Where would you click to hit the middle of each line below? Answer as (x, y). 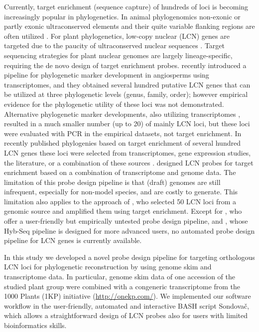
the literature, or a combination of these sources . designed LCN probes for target (129, 162)
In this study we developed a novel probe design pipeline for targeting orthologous (129, 257)
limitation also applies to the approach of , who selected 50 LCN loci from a (120, 201)
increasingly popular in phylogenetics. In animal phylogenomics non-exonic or (122, 16)
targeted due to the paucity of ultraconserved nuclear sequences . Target (114, 45)
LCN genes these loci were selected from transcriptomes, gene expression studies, (128, 152)
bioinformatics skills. (35, 325)
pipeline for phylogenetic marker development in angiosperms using (107, 75)
